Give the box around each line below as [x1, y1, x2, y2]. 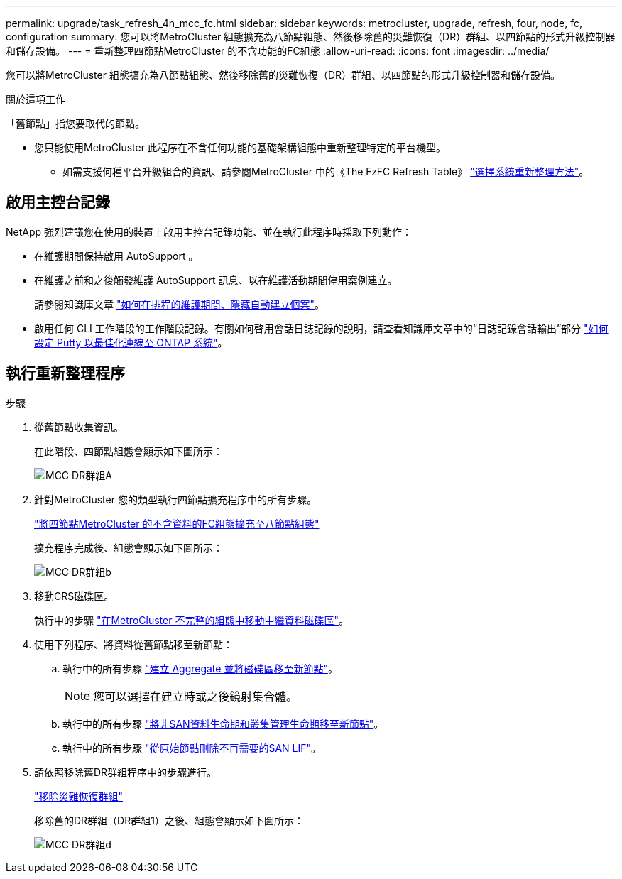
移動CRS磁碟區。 [34, 589, 114, 602]
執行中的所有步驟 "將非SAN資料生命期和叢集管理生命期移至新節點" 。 [62, 717, 384, 730]
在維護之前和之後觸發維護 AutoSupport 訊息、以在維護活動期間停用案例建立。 [34, 273, 398, 286]
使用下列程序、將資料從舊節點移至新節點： [34, 638, 233, 650]
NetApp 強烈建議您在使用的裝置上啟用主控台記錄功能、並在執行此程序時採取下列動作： [6, 225, 413, 238]
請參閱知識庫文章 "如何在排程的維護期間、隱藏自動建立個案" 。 [34, 297, 324, 310]
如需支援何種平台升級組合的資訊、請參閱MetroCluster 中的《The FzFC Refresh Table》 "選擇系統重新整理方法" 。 [62, 165, 589, 178]
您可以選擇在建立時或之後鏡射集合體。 [93, 689, 298, 704]
